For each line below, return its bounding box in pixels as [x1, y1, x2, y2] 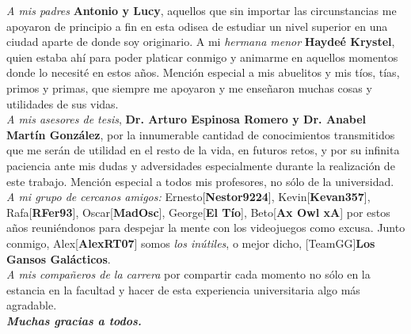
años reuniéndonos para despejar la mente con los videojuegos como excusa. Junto [6, 219, 405, 236]
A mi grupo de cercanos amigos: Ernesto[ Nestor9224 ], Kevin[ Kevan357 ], [6, 188, 371, 205]
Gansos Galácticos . [6, 250, 111, 267]
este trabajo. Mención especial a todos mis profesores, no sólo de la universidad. [6, 173, 394, 189]
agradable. [6, 297, 57, 313]
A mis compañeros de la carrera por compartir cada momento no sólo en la [6, 266, 371, 283]
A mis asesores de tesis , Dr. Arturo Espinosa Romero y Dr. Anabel [6, 111, 367, 127]
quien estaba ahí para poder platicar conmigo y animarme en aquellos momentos [6, 48, 398, 65]
